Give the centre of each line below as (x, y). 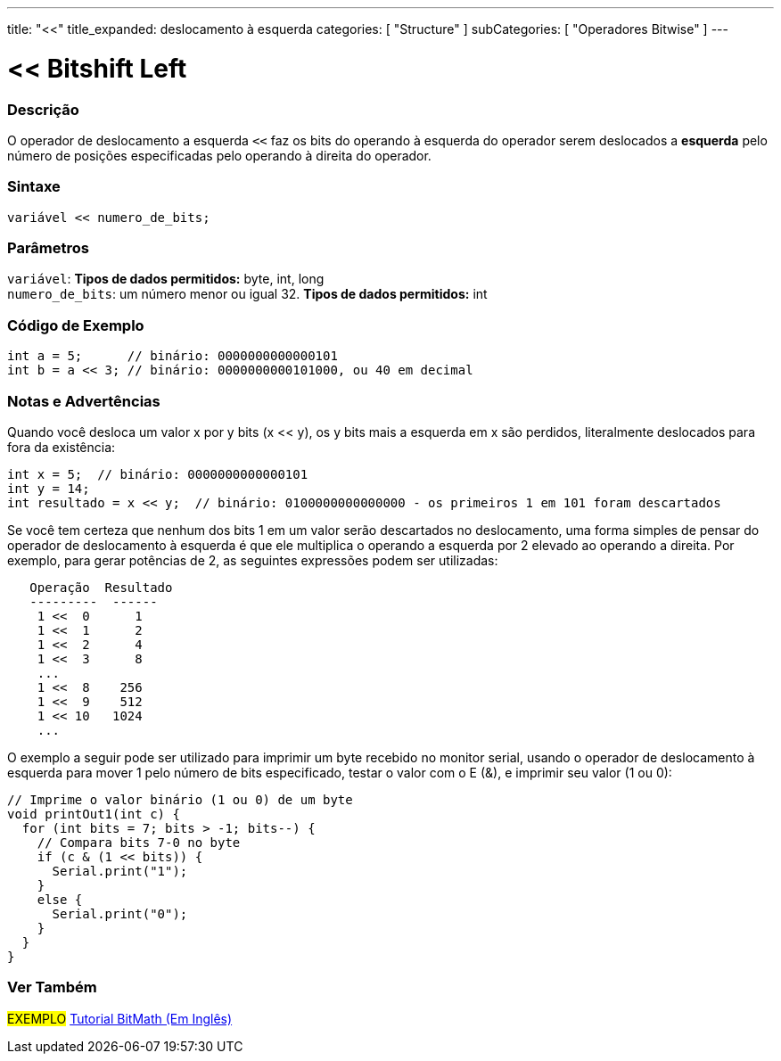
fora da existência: (62, 447)
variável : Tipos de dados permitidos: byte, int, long (166, 279)
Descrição (43, 109)
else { (60, 899)
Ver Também (52, 987)
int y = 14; (49, 488)
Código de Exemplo (76, 325)
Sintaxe (34, 187)
